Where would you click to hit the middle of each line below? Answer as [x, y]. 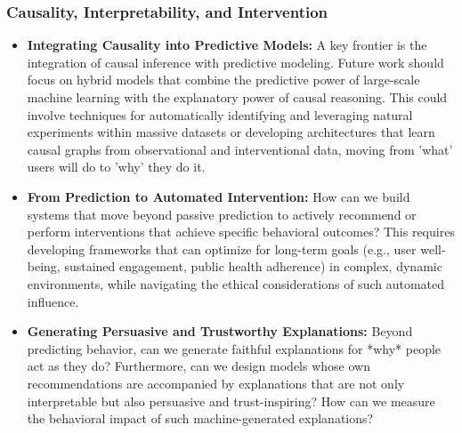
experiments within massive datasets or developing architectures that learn [231, 132]
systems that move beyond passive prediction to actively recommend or [222, 214]
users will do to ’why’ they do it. [116, 167]
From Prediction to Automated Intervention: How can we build [219, 196]
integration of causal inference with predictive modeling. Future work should [235, 62]
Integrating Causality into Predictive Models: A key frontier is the [227, 45]
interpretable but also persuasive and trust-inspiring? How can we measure [231, 401]
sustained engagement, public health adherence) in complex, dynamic [253, 266]
